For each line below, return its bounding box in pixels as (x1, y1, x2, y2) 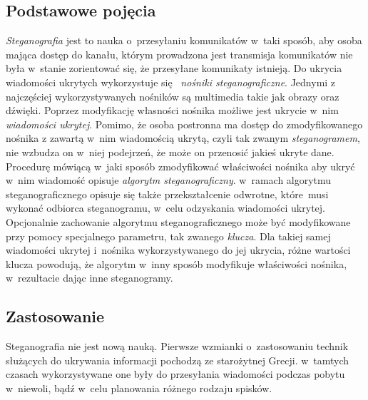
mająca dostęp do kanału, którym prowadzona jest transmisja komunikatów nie (6, 46, 353, 61)
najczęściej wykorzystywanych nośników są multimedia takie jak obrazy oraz (6, 88, 339, 103)
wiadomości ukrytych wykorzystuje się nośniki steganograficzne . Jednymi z (6, 74, 336, 89)
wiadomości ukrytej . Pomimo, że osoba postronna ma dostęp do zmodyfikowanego (6, 116, 363, 131)
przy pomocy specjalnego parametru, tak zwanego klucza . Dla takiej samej (6, 228, 331, 243)
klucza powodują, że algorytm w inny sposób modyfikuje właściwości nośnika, (6, 256, 347, 271)
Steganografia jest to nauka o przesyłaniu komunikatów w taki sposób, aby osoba (6, 33, 362, 48)
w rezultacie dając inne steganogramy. (6, 270, 173, 285)
